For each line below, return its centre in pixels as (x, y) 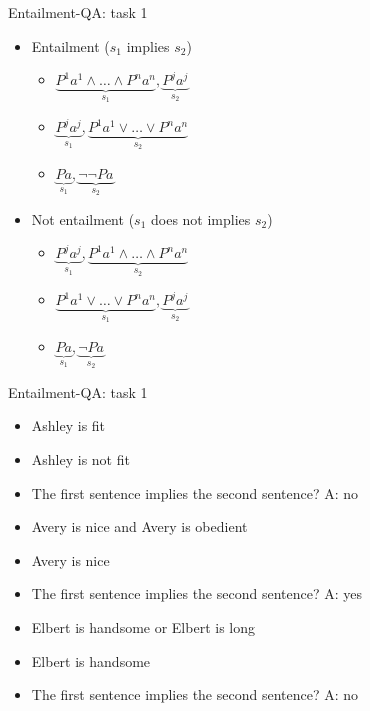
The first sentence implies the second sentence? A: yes (196, 593)
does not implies (201, 218)
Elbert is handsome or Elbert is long (143, 627)
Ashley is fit (68, 425)
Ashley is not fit (80, 459)
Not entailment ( (83, 218)
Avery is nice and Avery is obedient (139, 526)
